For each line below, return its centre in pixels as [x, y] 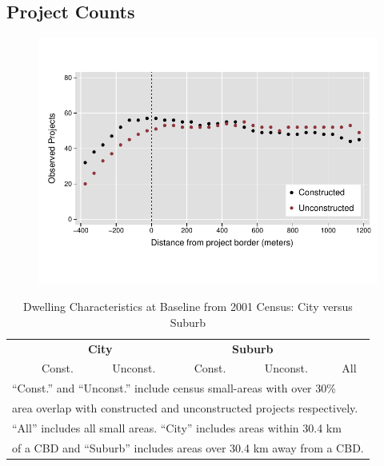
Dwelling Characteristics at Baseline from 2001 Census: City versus [188, 307]
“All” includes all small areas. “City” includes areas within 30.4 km [177, 427]
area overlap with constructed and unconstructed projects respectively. [185, 408]
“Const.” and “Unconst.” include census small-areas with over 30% [174, 388]
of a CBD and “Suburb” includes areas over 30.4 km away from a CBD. [188, 447]
